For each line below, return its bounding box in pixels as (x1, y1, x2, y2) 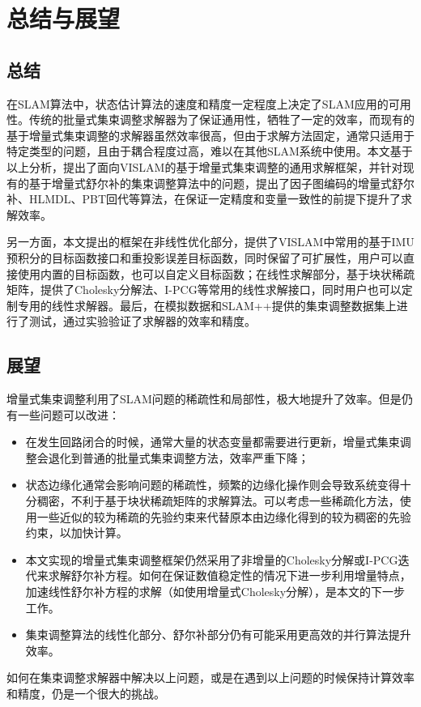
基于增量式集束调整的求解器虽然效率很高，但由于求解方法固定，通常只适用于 (6, 126, 415, 143)
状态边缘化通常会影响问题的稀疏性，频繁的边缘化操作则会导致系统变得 (25, 476, 400, 493)
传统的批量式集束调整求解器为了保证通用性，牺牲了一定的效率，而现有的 (28, 111, 415, 128)
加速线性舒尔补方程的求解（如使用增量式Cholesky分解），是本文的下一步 (25, 583, 406, 600)
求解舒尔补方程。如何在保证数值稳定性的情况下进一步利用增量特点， (48, 567, 411, 584)
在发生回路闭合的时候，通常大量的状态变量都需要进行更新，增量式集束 (25, 433, 400, 450)
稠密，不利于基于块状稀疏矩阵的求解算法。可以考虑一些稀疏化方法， (36, 492, 400, 509)
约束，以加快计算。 (25, 524, 128, 541)
